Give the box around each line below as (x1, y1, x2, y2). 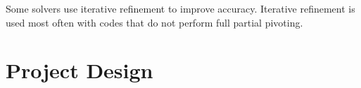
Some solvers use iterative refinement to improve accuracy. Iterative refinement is (6, 1, 355, 15)
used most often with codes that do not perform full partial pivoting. (6, 15, 303, 29)
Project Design (6, 56, 153, 85)
